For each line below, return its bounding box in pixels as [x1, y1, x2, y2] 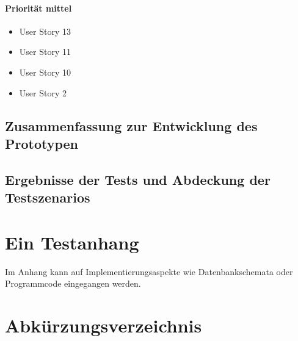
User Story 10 [19, 65, 71, 78]
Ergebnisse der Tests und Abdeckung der [5, 170, 271, 188]
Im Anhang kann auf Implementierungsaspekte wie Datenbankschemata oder [5, 265, 293, 278]
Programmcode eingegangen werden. [5, 277, 141, 290]
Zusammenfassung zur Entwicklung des [5, 116, 258, 135]
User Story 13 [19, 24, 71, 37]
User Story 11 [19, 45, 71, 58]
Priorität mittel [5, 1, 72, 14]
